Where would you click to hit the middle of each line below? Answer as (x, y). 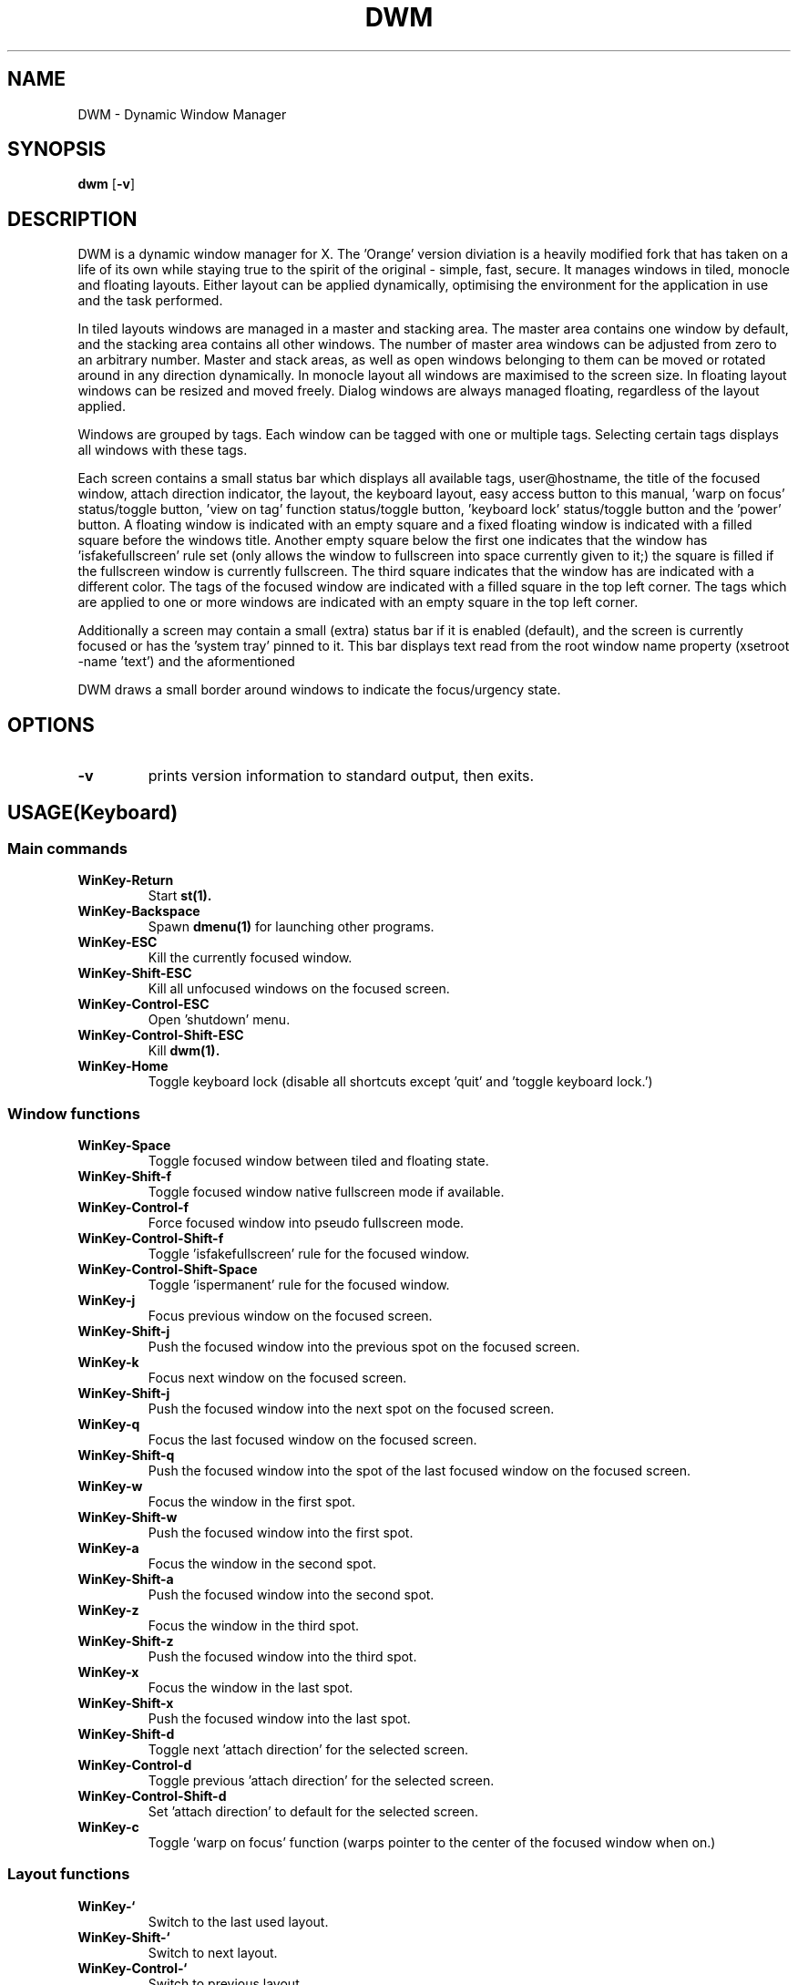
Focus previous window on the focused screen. (290, 1316)
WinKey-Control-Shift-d (152, 1796)
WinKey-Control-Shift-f (151, 1239)
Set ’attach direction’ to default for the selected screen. (313, 1812)
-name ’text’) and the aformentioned (186, 662)
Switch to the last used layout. (238, 1921)
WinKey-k (108, 1363)
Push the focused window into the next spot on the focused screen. (351, 1409)
